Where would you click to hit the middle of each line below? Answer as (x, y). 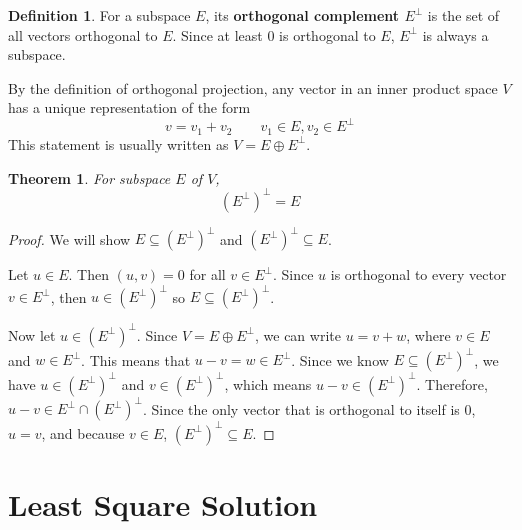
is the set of (463, 15)
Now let (32, 334)
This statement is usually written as (118, 143)
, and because (83, 432)
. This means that (136, 359)
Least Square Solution (163, 503)
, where (428, 334)
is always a (455, 34)
